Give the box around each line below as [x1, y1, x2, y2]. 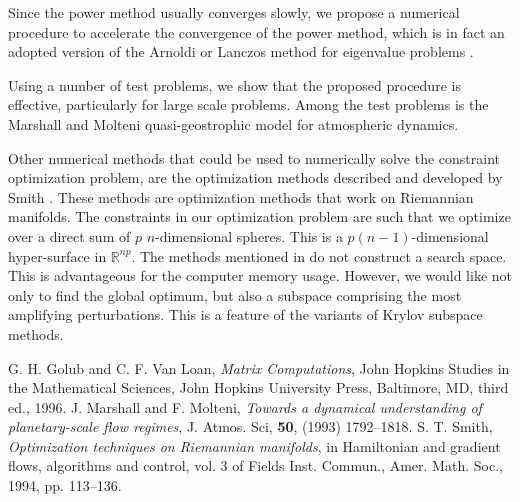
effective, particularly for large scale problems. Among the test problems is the [8, 94, 489, 115]
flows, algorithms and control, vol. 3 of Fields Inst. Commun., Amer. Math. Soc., [8, 455, 503, 476]
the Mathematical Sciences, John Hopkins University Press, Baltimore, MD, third [8, 377, 509, 398]
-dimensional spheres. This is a [155, 225, 343, 246]
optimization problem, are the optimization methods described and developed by [8, 167, 503, 188]
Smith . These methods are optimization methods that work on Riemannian [8, 186, 474, 207]
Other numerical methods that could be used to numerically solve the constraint [8, 147, 501, 168]
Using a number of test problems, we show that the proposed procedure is [8, 74, 461, 95]
